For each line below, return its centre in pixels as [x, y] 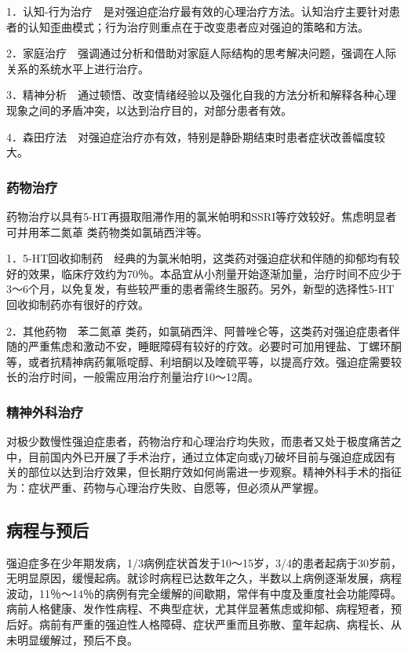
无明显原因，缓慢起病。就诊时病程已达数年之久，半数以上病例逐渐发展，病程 [204, 578]
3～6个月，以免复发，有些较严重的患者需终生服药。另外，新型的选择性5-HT [200, 289]
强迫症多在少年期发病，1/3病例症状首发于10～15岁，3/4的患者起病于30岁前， [204, 562]
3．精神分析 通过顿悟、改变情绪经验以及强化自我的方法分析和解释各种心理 [201, 95]
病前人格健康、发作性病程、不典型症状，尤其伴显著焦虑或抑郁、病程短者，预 [204, 609]
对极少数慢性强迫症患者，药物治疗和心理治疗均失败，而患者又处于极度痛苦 [199, 441]
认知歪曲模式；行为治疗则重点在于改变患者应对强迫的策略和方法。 [198, 26]
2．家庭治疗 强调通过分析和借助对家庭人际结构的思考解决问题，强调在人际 [201, 53]
